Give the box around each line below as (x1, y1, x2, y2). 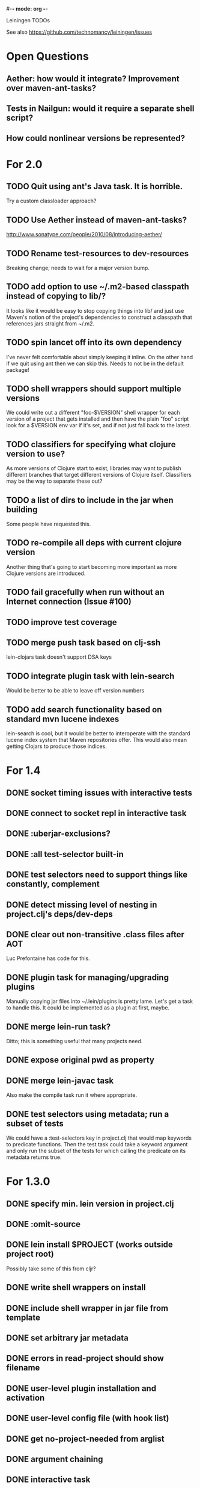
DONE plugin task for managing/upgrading (6, 972, 169, 982)
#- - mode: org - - (6, 5, 48, 12)
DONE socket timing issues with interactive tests (6, 788, 193, 798)
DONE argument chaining (6, 1454, 103, 1464)
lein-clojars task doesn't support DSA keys (6, 653, 112, 661)
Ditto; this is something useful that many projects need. (6, 1038, 143, 1045)
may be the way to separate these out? (6, 477, 103, 485)
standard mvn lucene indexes (6, 714, 120, 724)
